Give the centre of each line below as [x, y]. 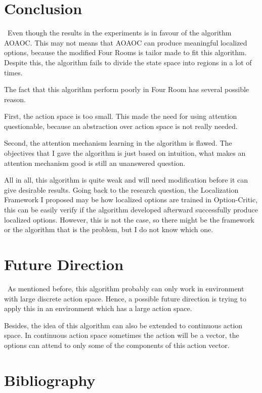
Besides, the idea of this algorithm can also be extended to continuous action [123, 325]
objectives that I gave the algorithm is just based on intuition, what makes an [125, 153]
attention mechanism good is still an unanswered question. [95, 163]
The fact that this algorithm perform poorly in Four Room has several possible [127, 89]
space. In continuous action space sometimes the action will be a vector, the [122, 335]
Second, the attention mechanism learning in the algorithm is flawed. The [118, 143]
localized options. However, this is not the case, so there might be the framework [129, 219]
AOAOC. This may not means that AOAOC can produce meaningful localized [126, 42]
